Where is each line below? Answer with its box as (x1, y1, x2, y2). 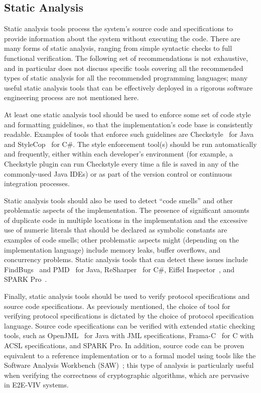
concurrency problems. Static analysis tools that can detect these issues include (4, 254, 248, 265)
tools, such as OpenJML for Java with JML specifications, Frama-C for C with (4, 330, 254, 341)
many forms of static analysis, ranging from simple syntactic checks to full (4, 43, 232, 53)
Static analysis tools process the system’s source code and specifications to (4, 23, 233, 34)
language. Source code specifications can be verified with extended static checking (4, 320, 255, 331)
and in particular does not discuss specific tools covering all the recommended (4, 62, 243, 73)
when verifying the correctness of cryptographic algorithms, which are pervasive (4, 369, 249, 380)
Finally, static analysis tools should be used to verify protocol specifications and (4, 291, 250, 301)
